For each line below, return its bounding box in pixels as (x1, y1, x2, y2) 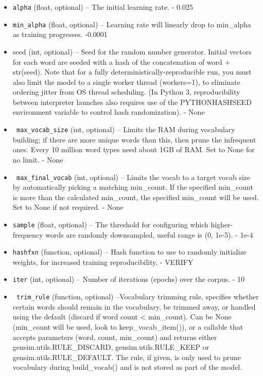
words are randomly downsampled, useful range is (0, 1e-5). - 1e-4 (45, 229, 253, 240)
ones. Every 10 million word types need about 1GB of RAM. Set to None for (12, 144, 255, 155)
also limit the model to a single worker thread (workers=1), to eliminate (12, 76, 240, 87)
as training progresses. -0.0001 (12, 29, 108, 40)
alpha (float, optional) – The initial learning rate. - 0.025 (12, 2, 193, 12)
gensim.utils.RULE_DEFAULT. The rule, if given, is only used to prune (12, 351, 241, 362)
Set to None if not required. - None (12, 202, 124, 212)
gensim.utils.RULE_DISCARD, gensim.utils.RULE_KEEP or (12, 342, 209, 352)
